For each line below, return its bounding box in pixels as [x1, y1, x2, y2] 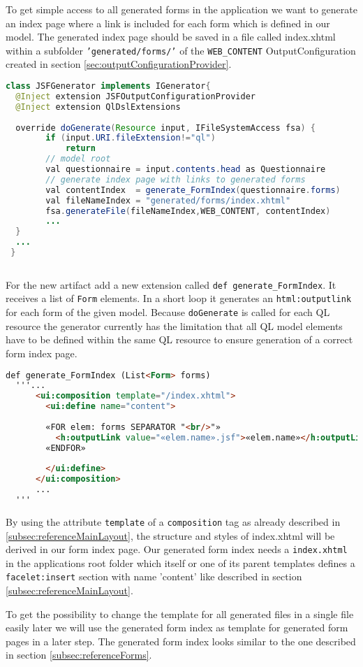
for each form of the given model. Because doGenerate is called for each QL [6, 305, 330, 320]
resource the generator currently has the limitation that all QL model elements [6, 318, 343, 333]
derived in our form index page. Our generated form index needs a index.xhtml [6, 542, 348, 557]
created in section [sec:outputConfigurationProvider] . [6, 57, 232, 71]
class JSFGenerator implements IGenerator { [6, 81, 211, 92]
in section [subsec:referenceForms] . [6, 647, 152, 662]
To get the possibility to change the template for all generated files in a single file [6, 606, 354, 621]
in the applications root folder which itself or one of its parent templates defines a [6, 555, 355, 570]
